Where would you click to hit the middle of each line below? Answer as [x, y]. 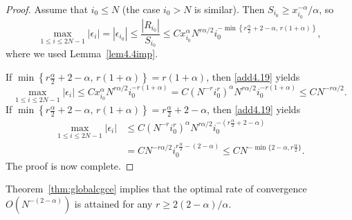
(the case [141, 9]
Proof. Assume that [47, 9]
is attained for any [113, 203]
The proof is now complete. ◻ [70, 165]
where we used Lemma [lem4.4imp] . [82, 53]
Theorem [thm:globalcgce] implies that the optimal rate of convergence [156, 189]
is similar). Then [230, 9]
